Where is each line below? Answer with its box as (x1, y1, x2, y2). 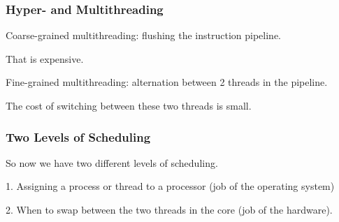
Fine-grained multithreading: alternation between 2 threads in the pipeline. (6, 75, 328, 89)
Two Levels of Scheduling (6, 128, 151, 145)
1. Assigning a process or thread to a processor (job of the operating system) (6, 179, 335, 193)
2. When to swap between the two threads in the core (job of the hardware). (6, 202, 333, 216)
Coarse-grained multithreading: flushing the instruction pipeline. (6, 28, 282, 43)
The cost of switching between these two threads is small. (6, 98, 252, 112)
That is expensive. (6, 51, 84, 66)
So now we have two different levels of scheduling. (6, 155, 218, 170)
